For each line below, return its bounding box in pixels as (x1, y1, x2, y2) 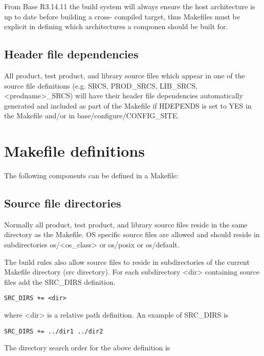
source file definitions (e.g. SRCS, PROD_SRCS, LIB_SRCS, (4, 80, 197, 91)
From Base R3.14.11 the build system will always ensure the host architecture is (4, 1, 255, 11)
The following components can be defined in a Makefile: (4, 170, 179, 181)
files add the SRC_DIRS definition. (4, 276, 116, 287)
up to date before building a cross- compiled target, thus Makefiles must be (4, 11, 240, 22)
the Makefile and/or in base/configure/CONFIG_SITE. (4, 110, 180, 121)
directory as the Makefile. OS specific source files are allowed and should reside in (4, 229, 260, 240)
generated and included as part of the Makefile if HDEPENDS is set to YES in (4, 100, 252, 111)
